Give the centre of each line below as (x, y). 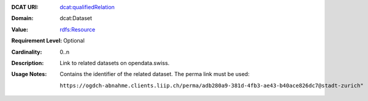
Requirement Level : (37, 41)
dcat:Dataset (76, 18)
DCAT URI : (25, 7)
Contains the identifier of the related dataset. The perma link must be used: (155, 74)
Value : (20, 29)
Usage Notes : (29, 74)
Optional (74, 41)
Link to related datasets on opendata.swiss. (115, 63)
